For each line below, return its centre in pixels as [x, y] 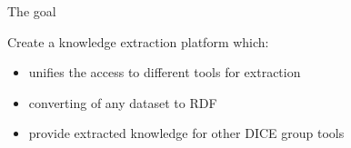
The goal [32, 11]
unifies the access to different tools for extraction [165, 72]
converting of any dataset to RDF [123, 102]
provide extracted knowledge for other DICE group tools [186, 133]
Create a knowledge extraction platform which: [138, 41]
